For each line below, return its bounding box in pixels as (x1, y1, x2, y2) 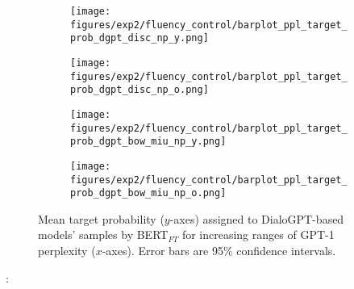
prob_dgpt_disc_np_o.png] (70, 84, 209, 96)
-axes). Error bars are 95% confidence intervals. (102, 242, 336, 259)
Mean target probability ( (38, 210, 165, 227)
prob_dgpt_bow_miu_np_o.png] (70, 187, 227, 199)
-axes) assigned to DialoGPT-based (169, 210, 344, 227)
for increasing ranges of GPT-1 (181, 226, 335, 243)
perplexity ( (38, 242, 96, 259)
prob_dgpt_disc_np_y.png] (70, 32, 209, 44)
